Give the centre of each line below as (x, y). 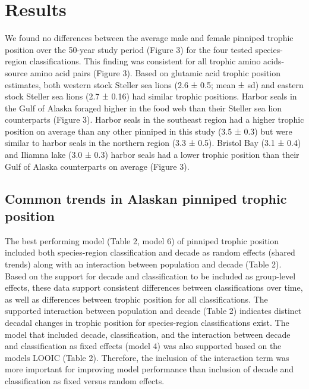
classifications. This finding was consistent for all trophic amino (145, 61)
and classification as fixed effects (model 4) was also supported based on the (143, 346)
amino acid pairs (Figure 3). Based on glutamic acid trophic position (155, 72)
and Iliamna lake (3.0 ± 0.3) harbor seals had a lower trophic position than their (152, 155)
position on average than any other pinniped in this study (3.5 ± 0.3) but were (149, 131)
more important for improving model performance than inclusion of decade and (149, 369)
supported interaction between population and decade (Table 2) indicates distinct (153, 311)
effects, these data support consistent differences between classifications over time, (154, 287)
